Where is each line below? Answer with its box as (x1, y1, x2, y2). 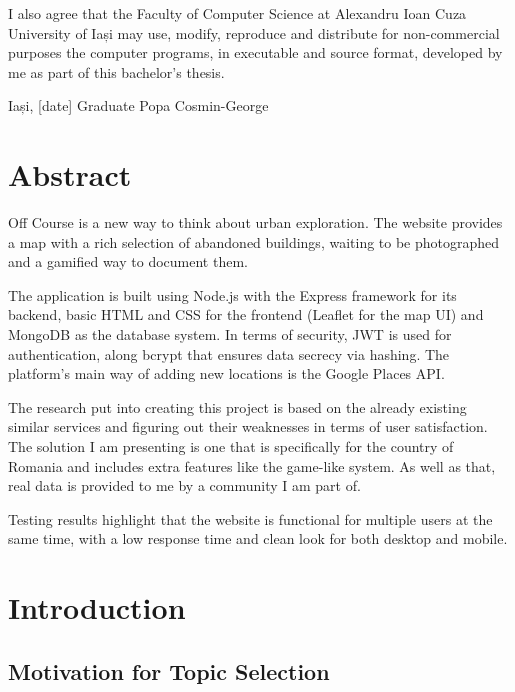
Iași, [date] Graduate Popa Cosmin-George (8, 95, 269, 116)
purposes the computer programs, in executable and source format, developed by (8, 42, 503, 63)
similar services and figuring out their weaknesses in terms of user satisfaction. (8, 416, 488, 437)
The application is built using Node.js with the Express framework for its (8, 284, 457, 305)
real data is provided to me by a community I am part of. (8, 475, 361, 496)
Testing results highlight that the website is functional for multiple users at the (8, 508, 493, 529)
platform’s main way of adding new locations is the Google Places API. (8, 363, 445, 384)
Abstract (8, 154, 132, 195)
